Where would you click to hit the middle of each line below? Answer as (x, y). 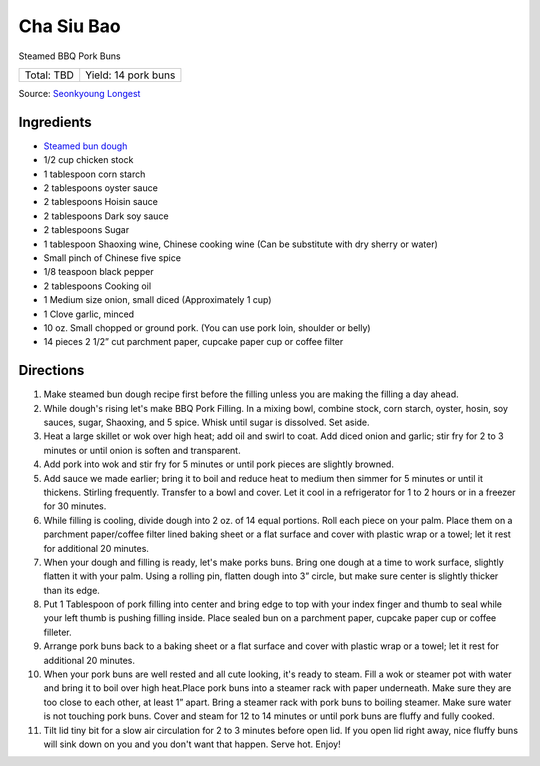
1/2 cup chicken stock (88, 160)
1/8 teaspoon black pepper (98, 272)
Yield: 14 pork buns (130, 75)
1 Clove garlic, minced (89, 314)
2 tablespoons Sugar (86, 230)
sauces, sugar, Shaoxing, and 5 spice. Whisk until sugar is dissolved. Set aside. (206, 422)
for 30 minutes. (75, 506)
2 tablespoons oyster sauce (101, 188)
